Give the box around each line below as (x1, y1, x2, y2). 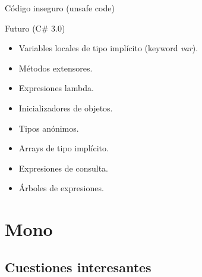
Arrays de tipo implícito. (18, 142, 109, 154)
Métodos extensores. (18, 61, 93, 74)
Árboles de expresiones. (18, 182, 104, 194)
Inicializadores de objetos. (18, 101, 113, 114)
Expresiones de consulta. (18, 161, 108, 174)
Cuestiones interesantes (5, 257, 151, 276)
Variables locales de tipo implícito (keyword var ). (18, 42, 198, 54)
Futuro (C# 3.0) (5, 21, 65, 34)
